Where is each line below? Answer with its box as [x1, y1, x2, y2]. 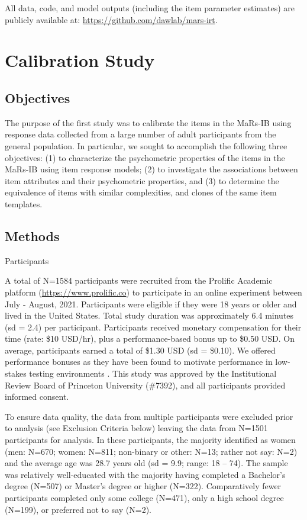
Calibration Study [5, 48, 154, 72]
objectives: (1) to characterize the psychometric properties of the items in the [5, 151, 285, 163]
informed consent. [5, 390, 69, 403]
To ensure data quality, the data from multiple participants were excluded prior [5, 410, 293, 422]
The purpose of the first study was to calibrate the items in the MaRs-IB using [5, 116, 292, 129]
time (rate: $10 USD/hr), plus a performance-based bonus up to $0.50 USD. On [5, 332, 295, 345]
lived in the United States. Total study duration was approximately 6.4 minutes [5, 309, 294, 322]
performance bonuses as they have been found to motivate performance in [5, 355, 273, 368]
